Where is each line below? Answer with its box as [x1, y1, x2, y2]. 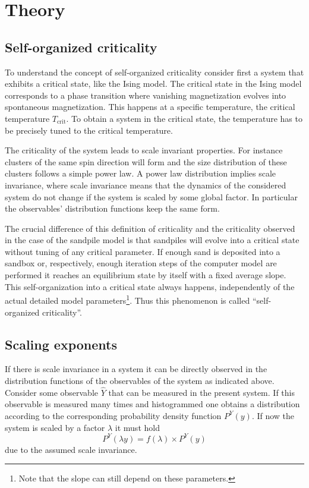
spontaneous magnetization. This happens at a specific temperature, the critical [5, 100, 295, 113]
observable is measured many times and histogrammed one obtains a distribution [5, 398, 300, 410]
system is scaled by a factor [5, 421, 105, 433]
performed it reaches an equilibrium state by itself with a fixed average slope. [5, 269, 286, 281]
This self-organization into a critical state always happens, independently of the [5, 280, 295, 292]
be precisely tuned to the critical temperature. [5, 124, 173, 136]
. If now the [251, 409, 295, 421]
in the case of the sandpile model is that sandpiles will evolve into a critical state [5, 234, 299, 246]
